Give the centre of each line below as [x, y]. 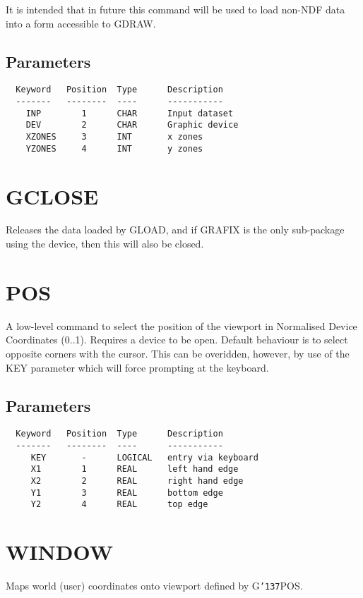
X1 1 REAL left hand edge [135, 469]
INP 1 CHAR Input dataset [130, 113]
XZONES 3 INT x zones [114, 137]
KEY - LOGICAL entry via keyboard [144, 457]
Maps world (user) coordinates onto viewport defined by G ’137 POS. [154, 586]
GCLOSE [52, 196]
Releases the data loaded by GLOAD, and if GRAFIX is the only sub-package [175, 230]
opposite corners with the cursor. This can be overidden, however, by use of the [178, 353]
